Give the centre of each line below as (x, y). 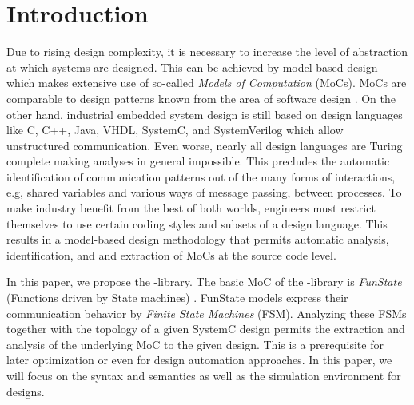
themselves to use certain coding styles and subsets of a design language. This (197, 223)
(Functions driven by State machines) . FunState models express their (177, 298)
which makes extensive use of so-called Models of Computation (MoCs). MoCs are (207, 83)
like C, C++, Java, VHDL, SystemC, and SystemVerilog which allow (175, 130)
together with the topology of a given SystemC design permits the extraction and (206, 329)
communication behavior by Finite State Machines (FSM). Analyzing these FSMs (207, 313)
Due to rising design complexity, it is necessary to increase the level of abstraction (207, 52)
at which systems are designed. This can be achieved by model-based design (192, 67)
